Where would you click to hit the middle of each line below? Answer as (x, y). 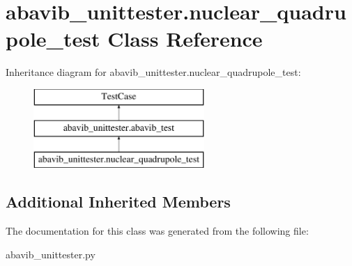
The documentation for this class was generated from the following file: (157, 231)
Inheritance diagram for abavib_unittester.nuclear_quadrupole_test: (153, 72)
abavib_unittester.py (51, 254)
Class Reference (185, 39)
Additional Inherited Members (118, 202)
